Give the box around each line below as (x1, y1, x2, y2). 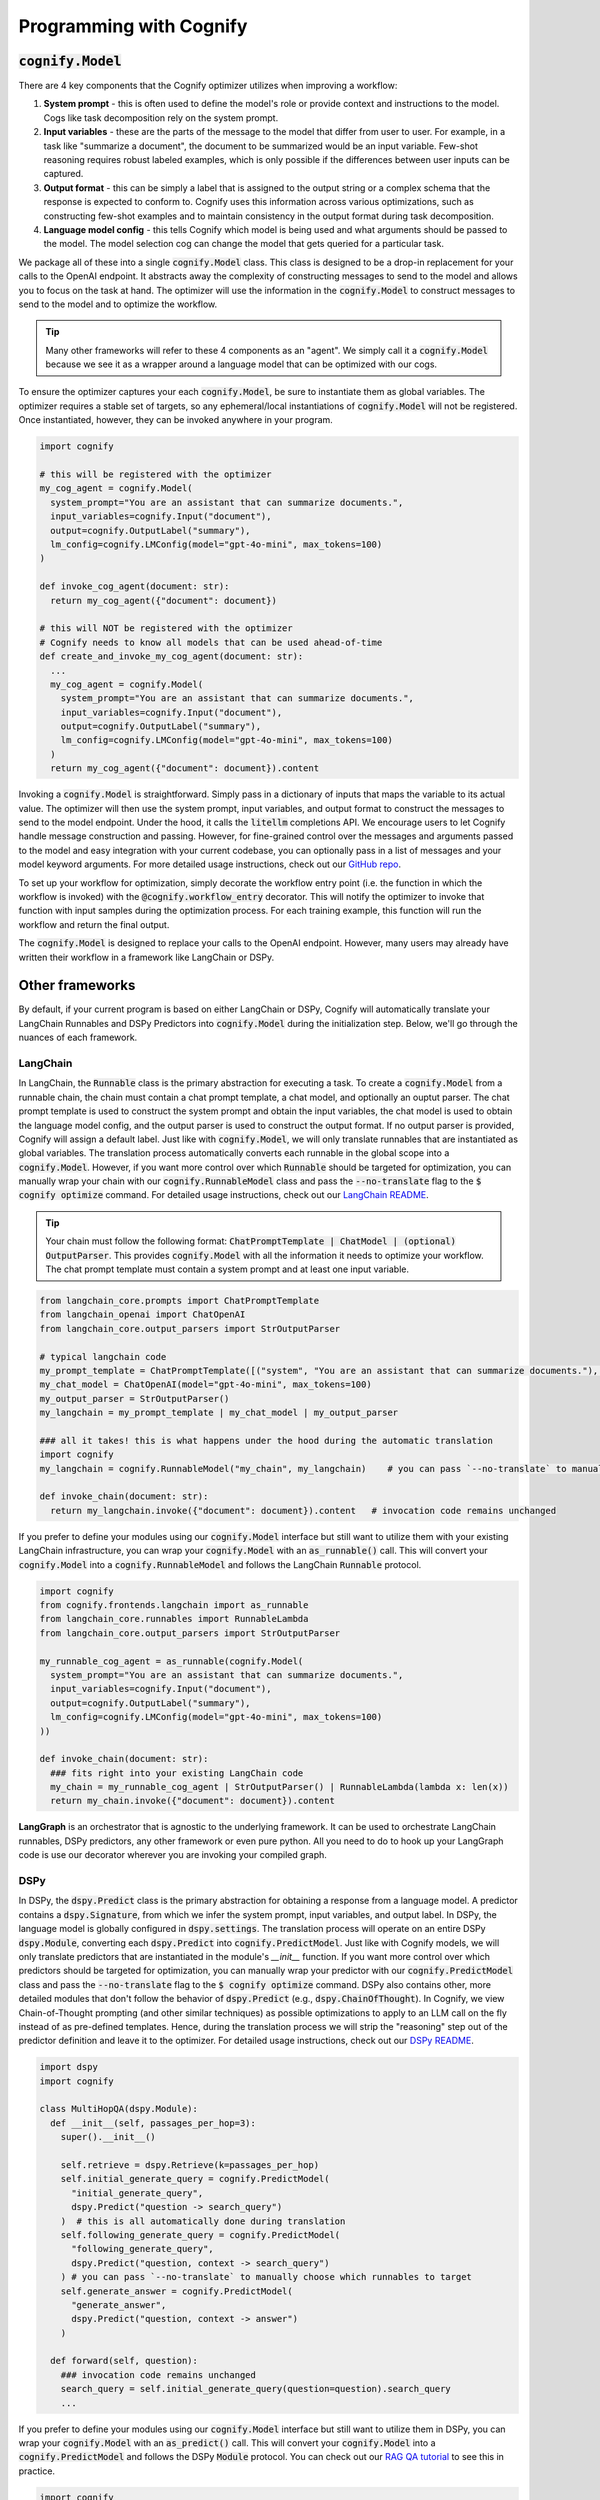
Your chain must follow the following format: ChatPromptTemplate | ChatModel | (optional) (45, 1235, 457, 1247)
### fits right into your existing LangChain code (50, 1767, 304, 1779)
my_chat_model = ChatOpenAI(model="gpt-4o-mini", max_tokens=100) (39, 1379, 372, 1390)
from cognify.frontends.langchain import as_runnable (39, 1600, 309, 1611)
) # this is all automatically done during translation (60, 2215, 346, 2227)
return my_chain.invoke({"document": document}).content (50, 1795, 335, 1807)
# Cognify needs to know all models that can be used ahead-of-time (39, 636, 383, 648)
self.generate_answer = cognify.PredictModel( (60, 2285, 294, 2297)
